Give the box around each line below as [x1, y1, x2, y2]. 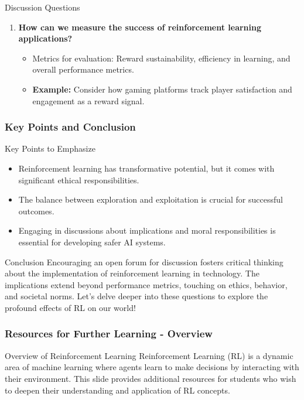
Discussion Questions [5, 1, 80, 13]
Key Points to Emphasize [5, 142, 95, 155]
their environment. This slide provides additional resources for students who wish [5, 372, 296, 384]
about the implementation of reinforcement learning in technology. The [5, 267, 259, 279]
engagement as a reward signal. [32, 94, 145, 107]
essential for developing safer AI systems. [18, 235, 166, 248]
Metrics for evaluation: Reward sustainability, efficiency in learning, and [32, 52, 291, 64]
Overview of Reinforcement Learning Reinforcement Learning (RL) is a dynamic [5, 349, 293, 361]
